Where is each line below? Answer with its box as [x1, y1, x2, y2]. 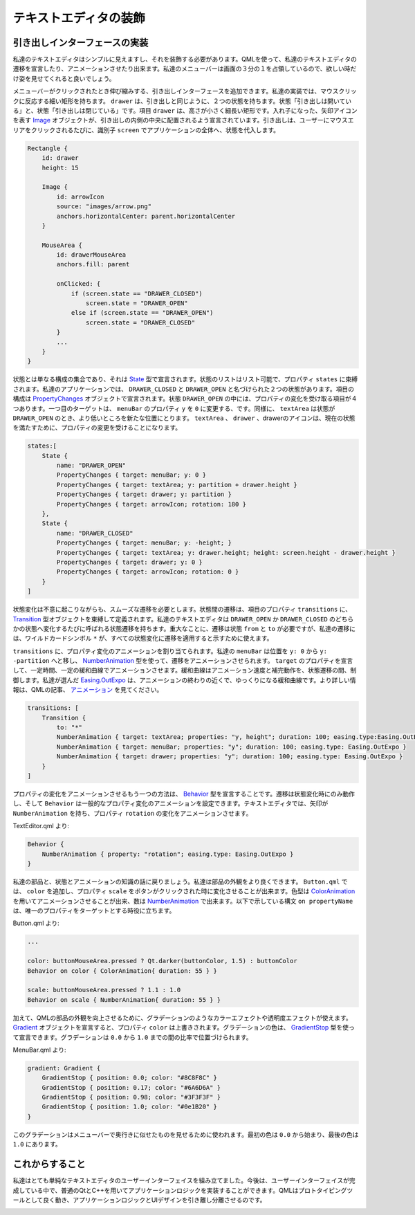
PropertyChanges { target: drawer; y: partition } [56, 491, 232, 498]
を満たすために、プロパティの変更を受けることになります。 [12, 423, 182, 432]
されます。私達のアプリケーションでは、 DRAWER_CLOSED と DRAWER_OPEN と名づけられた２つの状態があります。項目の [12, 385, 354, 393]
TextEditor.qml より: [12, 822, 69, 830]
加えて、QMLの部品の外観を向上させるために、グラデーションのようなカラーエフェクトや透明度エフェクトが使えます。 [12, 1014, 352, 1022]
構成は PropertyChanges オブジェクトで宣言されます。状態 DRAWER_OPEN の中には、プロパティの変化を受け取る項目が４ [12, 394, 358, 403]
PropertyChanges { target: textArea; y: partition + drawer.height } [56, 481, 297, 488]
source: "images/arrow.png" [56, 203, 152, 210]
